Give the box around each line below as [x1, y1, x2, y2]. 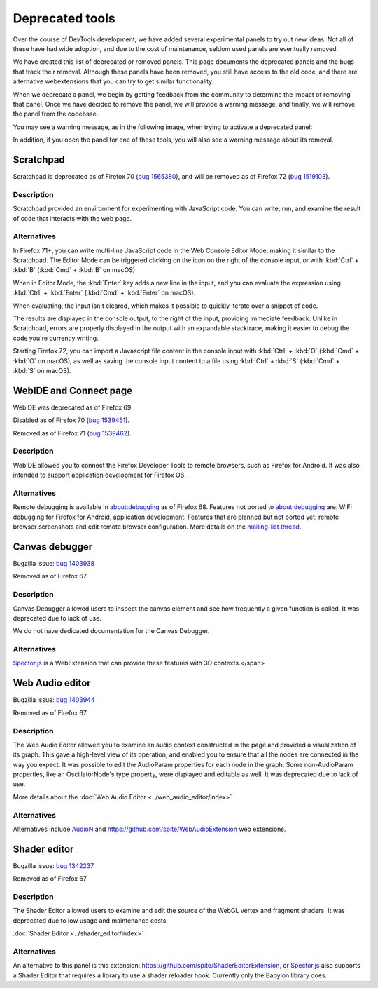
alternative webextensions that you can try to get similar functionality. [13, 77, 214, 86]
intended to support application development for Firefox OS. [13, 471, 187, 480]
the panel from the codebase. [13, 109, 99, 119]
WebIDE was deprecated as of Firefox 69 [13, 403, 132, 412]
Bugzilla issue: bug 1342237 [13, 861, 94, 869]
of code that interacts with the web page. [13, 214, 132, 222]
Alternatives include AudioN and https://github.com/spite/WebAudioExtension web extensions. [13, 825, 286, 833]
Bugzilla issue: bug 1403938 [13, 559, 94, 567]
